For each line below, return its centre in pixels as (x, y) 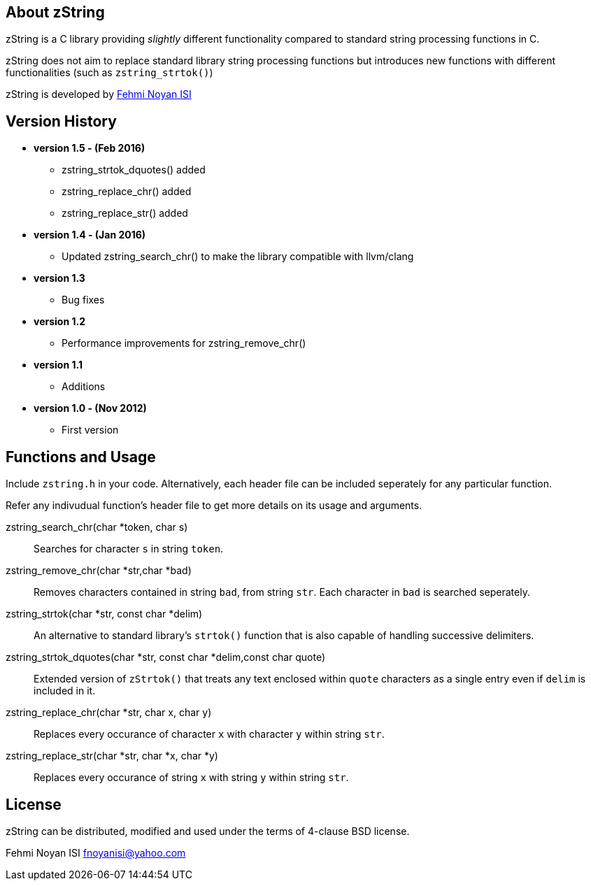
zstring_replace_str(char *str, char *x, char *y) (112, 756)
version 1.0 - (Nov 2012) (90, 408)
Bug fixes (83, 300)
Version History (61, 121)
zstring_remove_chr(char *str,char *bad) (99, 571)
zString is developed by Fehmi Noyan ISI (99, 94)
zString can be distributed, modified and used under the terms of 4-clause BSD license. (208, 831)
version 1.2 (59, 322)
